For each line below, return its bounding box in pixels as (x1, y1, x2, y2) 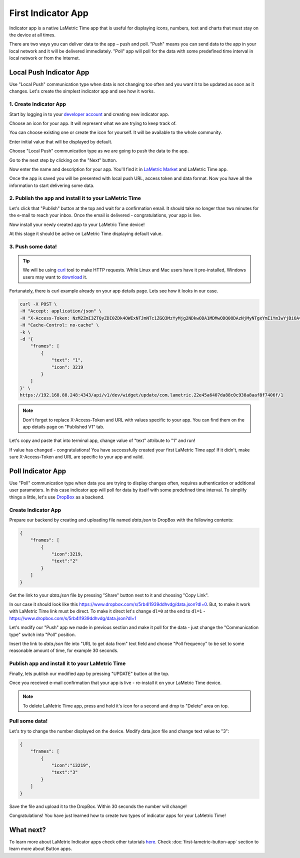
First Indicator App (9, 7, 88, 18)
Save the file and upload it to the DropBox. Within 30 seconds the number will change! (9, 803, 187, 809)
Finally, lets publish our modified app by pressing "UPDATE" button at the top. (9, 670, 169, 676)
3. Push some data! (9, 243, 57, 250)
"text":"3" (51, 769, 78, 775)
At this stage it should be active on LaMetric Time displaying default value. (9, 230, 163, 236)
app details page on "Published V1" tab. (22, 423, 104, 429)
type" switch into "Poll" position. (9, 631, 76, 637)
